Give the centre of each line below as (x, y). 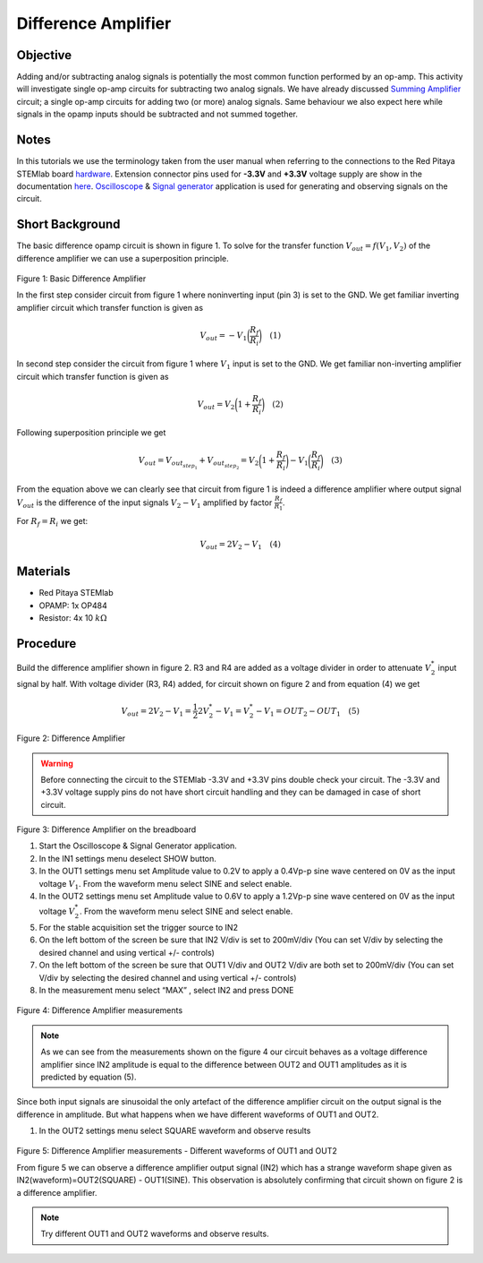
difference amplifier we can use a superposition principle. (123, 258)
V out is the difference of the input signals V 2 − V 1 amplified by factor (144, 503)
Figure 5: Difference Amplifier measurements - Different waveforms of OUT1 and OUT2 (177, 1151)
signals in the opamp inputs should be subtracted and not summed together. (157, 114)
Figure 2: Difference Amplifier (71, 738)
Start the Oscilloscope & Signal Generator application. (138, 846)
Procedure (47, 644)
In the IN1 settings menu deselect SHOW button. (127, 858)
